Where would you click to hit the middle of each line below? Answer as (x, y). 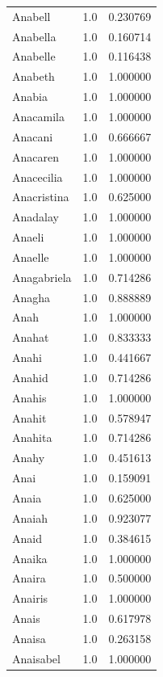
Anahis (29, 397)
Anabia (30, 97)
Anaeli (28, 237)
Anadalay (36, 217)
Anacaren (36, 156)
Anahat (31, 337)
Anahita (32, 437)
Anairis (30, 598)
